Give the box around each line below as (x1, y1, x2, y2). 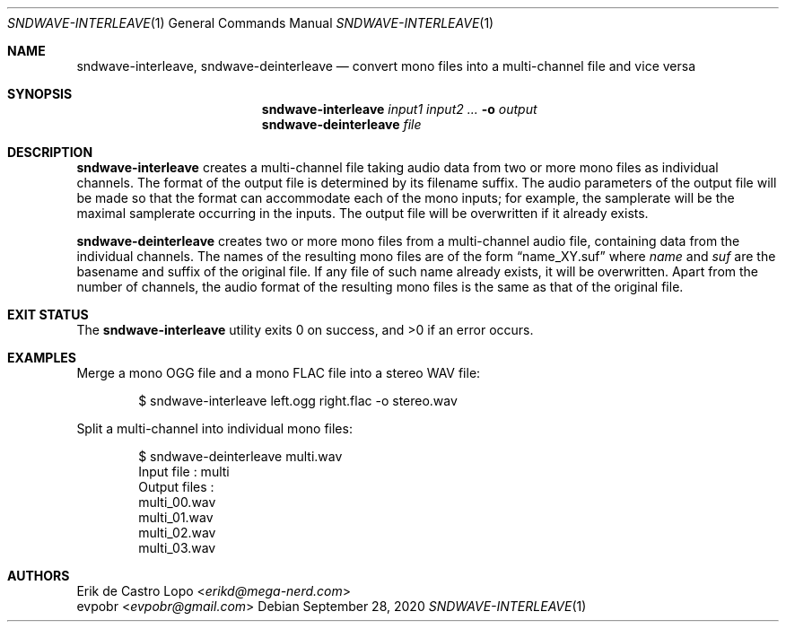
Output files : (138, 479, 214, 494)
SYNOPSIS (7, 86, 73, 101)
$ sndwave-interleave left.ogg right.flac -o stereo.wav (138, 393, 458, 408)
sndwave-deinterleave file (261, 117, 422, 132)
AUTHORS (7, 568, 70, 583)
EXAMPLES (7, 350, 76, 365)
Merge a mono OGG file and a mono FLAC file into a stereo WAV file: (76, 365, 481, 380)
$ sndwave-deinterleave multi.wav (138, 449, 343, 464)
